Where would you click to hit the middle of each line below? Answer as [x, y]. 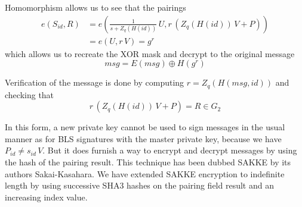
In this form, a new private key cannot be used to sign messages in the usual [145, 127]
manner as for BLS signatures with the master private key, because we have [143, 138]
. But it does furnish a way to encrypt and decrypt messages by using [170, 150]
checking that [30, 94]
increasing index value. [46, 197]
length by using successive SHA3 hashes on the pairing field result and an [139, 185]
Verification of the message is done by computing [95, 82]
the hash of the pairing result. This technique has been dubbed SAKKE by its [148, 162]
